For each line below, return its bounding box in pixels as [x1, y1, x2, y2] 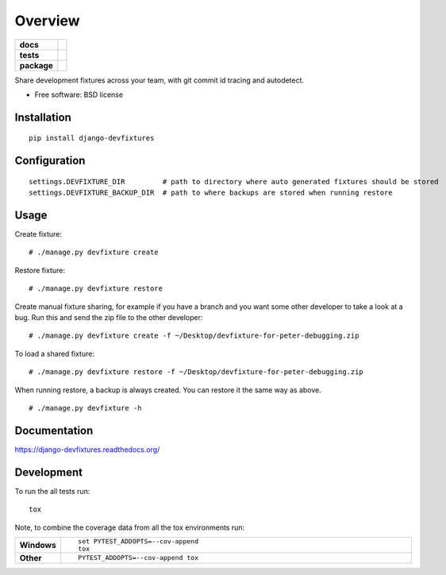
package [19, 60, 53, 71]
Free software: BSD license [34, 90, 123, 99]
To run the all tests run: [14, 486, 90, 496]
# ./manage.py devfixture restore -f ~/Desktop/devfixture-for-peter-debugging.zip [29, 368, 364, 376]
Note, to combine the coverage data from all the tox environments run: [14, 523, 245, 532]
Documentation [14, 423, 94, 437]
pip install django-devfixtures [29, 133, 155, 143]
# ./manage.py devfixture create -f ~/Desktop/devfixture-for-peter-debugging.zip [29, 331, 359, 341]
